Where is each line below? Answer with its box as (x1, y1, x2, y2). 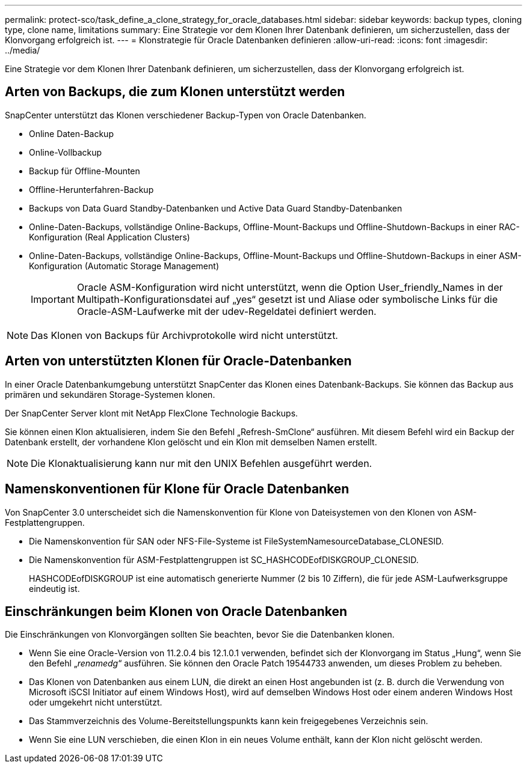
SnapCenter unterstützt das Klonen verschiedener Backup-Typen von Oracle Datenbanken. (5, 109, 366, 120)
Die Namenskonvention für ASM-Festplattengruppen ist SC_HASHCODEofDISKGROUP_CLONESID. (29, 554, 419, 565)
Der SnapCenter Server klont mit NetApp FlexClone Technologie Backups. (5, 407, 298, 418)
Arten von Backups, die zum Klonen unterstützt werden (5, 84, 345, 100)
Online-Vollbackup (29, 147, 102, 157)
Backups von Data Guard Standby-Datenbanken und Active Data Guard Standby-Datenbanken (29, 203, 402, 213)
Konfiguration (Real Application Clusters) (29, 231, 190, 242)
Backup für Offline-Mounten (29, 165, 140, 176)
